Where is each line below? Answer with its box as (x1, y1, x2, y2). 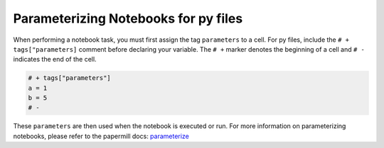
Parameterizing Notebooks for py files (13, 11, 243, 26)
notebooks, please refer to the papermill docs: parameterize (13, 132, 190, 140)
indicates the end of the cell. (13, 55, 97, 64)
